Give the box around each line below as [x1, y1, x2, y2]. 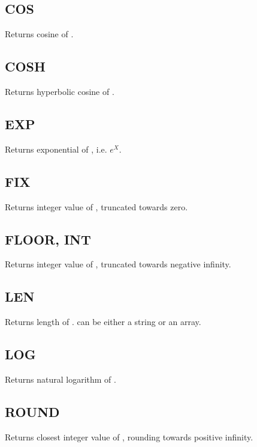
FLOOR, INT [5, 230, 91, 248]
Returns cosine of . [5, 28, 74, 40]
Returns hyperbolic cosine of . [5, 85, 114, 97]
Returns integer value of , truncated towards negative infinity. [5, 258, 231, 270]
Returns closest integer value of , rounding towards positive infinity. [5, 430, 253, 443]
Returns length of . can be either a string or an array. [5, 315, 201, 328]
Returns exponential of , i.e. [5, 142, 107, 155]
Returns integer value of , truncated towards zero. [5, 200, 188, 213]
